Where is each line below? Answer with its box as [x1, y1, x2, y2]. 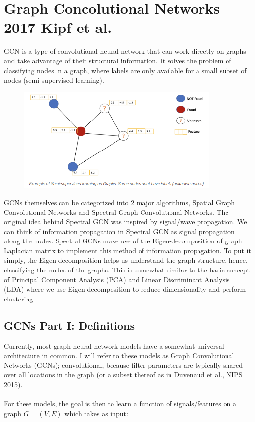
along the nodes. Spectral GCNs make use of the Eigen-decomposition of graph [4, 236, 242, 246]
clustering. [4, 293, 35, 303]
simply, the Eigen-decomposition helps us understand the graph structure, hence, [4, 255, 248, 265]
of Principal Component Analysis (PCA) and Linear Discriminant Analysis [4, 274, 230, 284]
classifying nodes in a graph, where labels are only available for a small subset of [4, 65, 247, 75]
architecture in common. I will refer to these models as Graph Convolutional [4, 350, 234, 361]
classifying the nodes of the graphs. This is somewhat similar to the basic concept [4, 265, 250, 275]
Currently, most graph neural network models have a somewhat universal [4, 340, 224, 351]
